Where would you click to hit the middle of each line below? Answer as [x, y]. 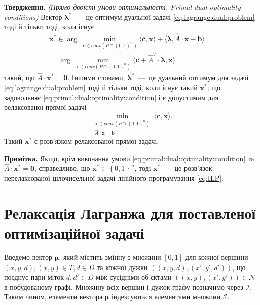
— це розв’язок [188, 168]
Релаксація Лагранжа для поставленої [130, 213]
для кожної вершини [217, 257]
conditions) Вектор [33, 16]
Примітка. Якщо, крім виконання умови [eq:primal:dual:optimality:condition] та [129, 158]
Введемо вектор [28, 257]
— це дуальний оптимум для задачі [193, 77]
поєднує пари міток [34, 277]
